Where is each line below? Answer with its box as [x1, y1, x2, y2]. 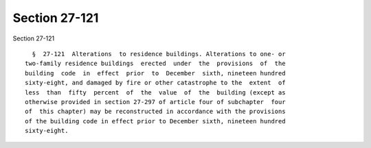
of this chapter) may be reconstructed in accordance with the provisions [25, 108, 286, 116]
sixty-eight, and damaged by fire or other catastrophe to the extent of [25, 79, 286, 87]
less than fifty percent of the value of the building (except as [25, 88, 286, 96]
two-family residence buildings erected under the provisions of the [25, 60, 286, 68]
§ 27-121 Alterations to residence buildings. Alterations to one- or [32, 50, 286, 58]
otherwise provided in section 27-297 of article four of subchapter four [25, 98, 286, 106]
